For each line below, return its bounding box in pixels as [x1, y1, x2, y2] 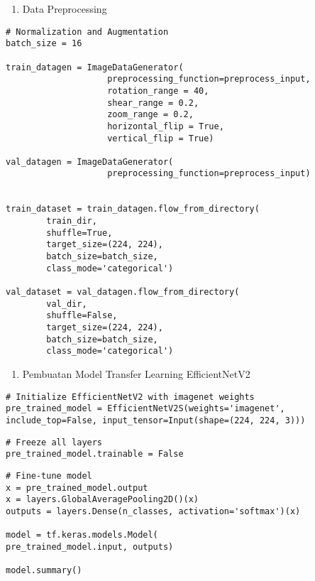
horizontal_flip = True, [107, 121, 224, 131]
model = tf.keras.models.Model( [6, 530, 158, 541]
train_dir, [46, 216, 97, 227]
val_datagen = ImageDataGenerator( [6, 156, 174, 167]
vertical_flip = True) [107, 133, 214, 143]
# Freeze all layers [6, 437, 103, 447]
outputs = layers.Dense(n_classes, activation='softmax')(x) [6, 506, 301, 516]
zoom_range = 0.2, [107, 109, 194, 120]
